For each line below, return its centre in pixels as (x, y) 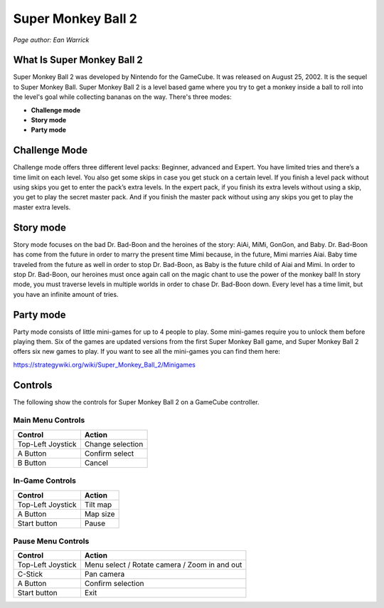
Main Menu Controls (49, 420)
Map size (100, 514)
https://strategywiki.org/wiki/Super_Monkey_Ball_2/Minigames (104, 365)
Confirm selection (114, 584)
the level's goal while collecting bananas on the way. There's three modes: (122, 97)
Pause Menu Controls (51, 541)
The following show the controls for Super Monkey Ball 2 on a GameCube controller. (136, 402)
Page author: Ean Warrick (51, 40)
